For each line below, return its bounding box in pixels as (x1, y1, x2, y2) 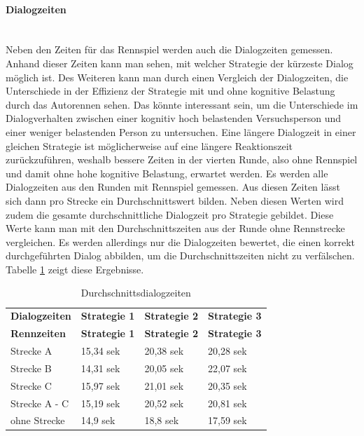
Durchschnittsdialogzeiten (80, 285, 191, 300)
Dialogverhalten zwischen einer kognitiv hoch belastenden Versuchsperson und (6, 111, 342, 125)
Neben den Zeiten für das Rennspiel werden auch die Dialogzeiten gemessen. (6, 42, 333, 57)
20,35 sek (208, 378, 247, 393)
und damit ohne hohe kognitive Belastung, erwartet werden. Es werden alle (6, 165, 328, 180)
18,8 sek (144, 413, 179, 428)
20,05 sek (144, 360, 184, 375)
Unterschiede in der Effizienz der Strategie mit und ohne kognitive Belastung (6, 83, 335, 98)
